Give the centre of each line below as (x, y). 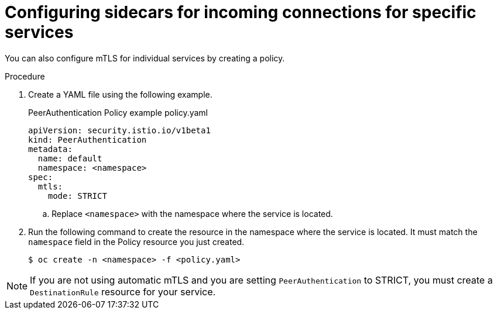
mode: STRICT (77, 196)
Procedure (25, 76)
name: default (70, 158)
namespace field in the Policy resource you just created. (136, 241)
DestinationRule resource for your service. (123, 291)
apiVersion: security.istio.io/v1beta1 (119, 130)
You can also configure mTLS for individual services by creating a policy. (145, 58)
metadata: (50, 149)
